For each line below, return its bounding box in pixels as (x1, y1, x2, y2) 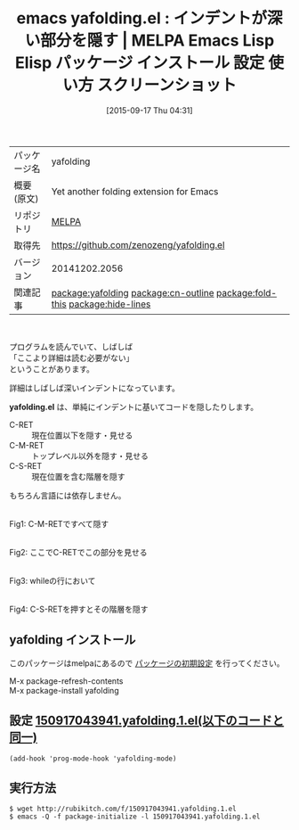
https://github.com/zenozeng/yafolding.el (51, 238, 225, 251)
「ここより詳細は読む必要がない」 (9, 352, 134, 363)
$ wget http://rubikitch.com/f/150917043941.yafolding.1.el (9, 804, 238, 814)
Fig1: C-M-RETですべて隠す (9, 518, 109, 529)
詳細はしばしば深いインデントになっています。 (9, 382, 180, 393)
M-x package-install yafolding (9, 685, 119, 695)
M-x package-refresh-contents (9, 675, 124, 686)
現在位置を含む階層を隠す (31, 471, 125, 481)
